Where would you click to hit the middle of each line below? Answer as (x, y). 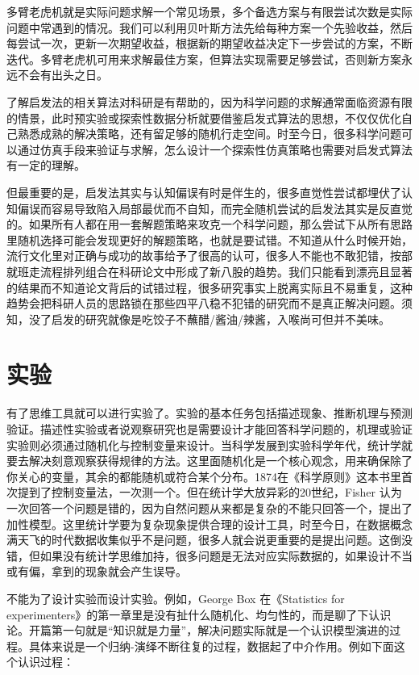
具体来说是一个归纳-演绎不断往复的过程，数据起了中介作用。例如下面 (211, 646)
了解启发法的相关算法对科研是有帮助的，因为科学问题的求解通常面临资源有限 (209, 101)
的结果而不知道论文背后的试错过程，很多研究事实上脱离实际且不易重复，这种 (209, 287)
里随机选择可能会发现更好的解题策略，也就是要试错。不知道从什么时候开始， (209, 239)
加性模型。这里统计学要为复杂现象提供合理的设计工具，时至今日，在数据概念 (209, 524)
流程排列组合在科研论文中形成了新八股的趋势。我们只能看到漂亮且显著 (226, 271)
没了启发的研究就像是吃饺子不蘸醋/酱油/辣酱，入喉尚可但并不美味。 (209, 319)
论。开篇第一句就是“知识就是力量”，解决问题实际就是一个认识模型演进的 (198, 630)
